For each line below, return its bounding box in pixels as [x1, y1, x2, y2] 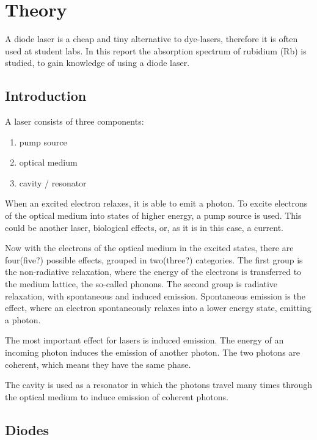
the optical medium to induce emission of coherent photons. [5, 390, 228, 403]
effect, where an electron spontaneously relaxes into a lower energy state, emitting [5, 301, 312, 314]
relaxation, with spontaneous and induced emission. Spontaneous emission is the [5, 289, 305, 302]
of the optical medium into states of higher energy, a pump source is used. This [5, 209, 302, 222]
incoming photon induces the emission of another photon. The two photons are [5, 346, 301, 359]
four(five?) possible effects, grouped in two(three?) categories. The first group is [5, 253, 303, 266]
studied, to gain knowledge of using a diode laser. [5, 56, 190, 69]
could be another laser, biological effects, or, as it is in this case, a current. [5, 221, 284, 233]
